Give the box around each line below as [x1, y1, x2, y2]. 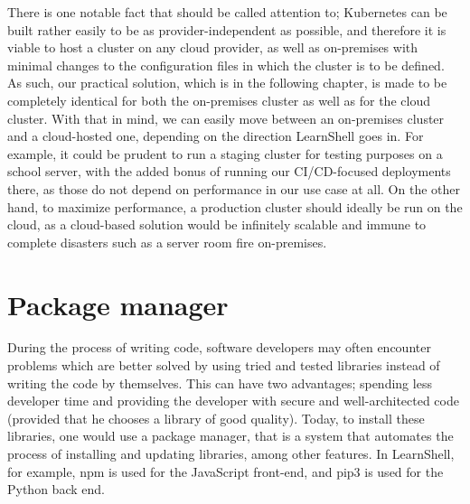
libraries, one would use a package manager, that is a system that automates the [7, 426, 454, 445]
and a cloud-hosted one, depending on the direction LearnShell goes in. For [7, 126, 424, 145]
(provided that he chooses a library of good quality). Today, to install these [7, 408, 425, 427]
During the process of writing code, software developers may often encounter [7, 338, 431, 357]
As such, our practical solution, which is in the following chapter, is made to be [7, 73, 447, 92]
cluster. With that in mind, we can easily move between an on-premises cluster [7, 108, 445, 127]
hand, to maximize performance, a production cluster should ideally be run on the [7, 197, 463, 216]
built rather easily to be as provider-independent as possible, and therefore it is [7, 20, 446, 39]
